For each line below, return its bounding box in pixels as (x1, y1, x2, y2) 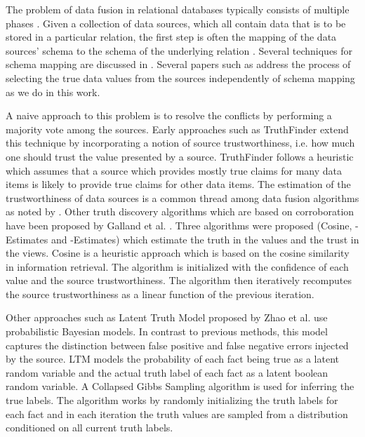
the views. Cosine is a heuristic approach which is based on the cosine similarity (6, 246, 350, 260)
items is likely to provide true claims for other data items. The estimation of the (6, 177, 351, 191)
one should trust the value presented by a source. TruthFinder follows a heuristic (6, 149, 354, 163)
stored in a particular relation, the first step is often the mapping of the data (6, 29, 337, 44)
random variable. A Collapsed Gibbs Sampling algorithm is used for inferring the (6, 379, 354, 394)
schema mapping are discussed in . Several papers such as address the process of (6, 57, 351, 72)
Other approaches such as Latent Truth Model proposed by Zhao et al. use (6, 310, 328, 325)
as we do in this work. (6, 84, 100, 99)
